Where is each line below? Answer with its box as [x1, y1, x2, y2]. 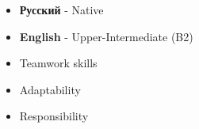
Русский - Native [19, 2, 104, 17]
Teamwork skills [19, 55, 98, 71]
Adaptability [19, 81, 81, 97]
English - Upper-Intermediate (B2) [19, 28, 193, 44]
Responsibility [19, 108, 89, 124]
